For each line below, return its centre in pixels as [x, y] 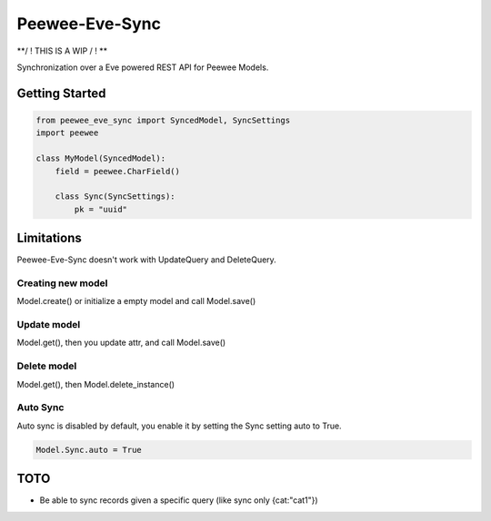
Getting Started [61, 93]
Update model [49, 325]
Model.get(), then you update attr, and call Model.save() [121, 343]
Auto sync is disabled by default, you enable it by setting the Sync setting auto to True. [179, 426]
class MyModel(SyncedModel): [101, 158]
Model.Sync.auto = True [89, 450]
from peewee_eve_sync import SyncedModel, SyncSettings [163, 120]
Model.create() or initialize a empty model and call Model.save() [136, 301]
